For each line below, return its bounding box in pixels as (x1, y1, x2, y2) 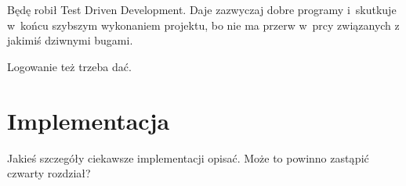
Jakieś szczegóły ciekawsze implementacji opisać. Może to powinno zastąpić (7, 149, 369, 166)
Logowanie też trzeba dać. (7, 58, 132, 74)
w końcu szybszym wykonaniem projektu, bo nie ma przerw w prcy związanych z (7, 16, 400, 33)
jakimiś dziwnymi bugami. (7, 32, 133, 48)
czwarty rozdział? (7, 165, 91, 181)
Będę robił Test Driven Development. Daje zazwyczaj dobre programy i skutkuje (7, 2, 397, 17)
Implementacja (7, 104, 170, 136)
